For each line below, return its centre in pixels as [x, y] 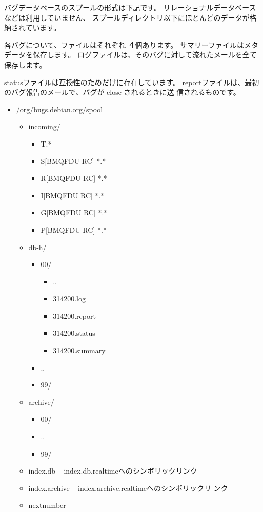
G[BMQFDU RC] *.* [74, 212]
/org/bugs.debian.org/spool [59, 109]
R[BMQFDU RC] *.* [74, 178]
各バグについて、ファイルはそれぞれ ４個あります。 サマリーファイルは [124, 44]
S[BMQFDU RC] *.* [73, 161]
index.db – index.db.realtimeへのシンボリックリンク [113, 471]
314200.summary [79, 350]
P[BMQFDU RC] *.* [74, 229]
